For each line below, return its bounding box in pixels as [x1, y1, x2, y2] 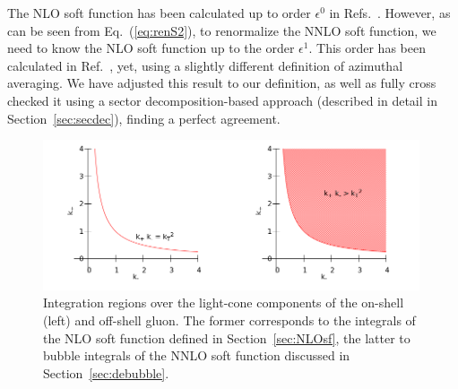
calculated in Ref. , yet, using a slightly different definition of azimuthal [7, 56, 403, 74]
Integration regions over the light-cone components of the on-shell [43, 293, 404, 312]
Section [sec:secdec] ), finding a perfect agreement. [7, 108, 281, 127]
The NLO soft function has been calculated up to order [7, 4, 311, 22]
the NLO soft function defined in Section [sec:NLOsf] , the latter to [43, 328, 410, 347]
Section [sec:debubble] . [43, 363, 169, 382]
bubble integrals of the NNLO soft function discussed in [43, 346, 350, 365]
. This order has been [308, 39, 426, 57]
